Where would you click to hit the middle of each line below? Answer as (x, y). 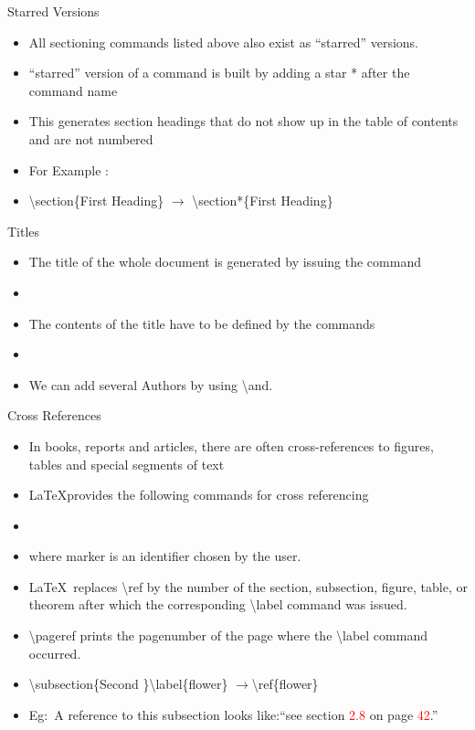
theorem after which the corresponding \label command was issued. (218, 604)
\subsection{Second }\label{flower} (128, 684)
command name (73, 90)
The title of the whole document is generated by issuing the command (225, 262)
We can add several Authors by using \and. (151, 384)
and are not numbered (91, 138)
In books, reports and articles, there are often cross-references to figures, (231, 445)
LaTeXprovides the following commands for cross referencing (199, 495)
